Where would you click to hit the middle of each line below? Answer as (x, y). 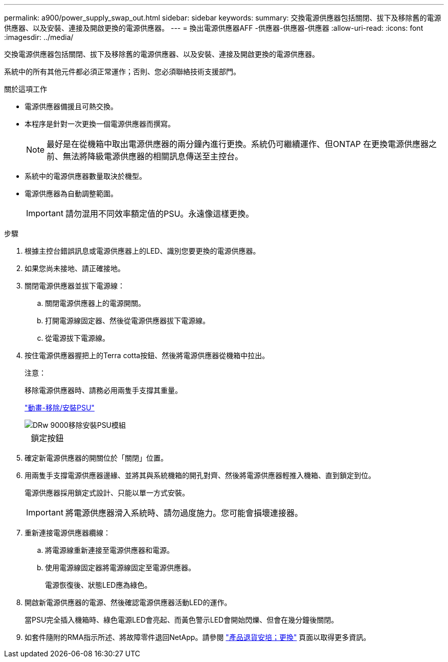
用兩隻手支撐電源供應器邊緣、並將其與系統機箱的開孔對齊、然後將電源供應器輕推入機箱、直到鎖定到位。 (200, 475)
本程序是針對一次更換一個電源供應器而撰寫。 (100, 124)
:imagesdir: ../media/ (39, 37)
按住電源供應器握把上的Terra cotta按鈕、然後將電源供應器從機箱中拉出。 (147, 355)
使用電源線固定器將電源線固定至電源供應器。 (120, 567)
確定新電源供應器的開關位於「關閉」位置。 (96, 458)
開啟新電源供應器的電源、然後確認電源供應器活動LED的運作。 (128, 602)
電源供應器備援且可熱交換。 (71, 106)
